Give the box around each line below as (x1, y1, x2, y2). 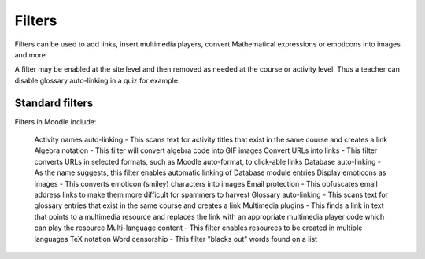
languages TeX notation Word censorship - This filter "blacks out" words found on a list (34, 234, 318, 243)
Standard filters (14, 96, 94, 109)
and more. (14, 50, 48, 59)
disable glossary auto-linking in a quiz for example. (14, 76, 180, 85)
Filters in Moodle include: (14, 117, 97, 126)
